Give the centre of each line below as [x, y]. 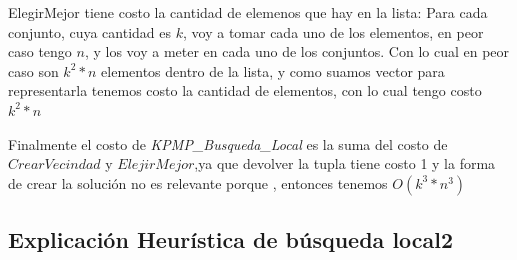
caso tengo [40, 51]
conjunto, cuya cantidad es [90, 31]
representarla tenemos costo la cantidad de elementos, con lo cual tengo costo [245, 90]
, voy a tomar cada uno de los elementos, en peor [333, 31]
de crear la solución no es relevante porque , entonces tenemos [198, 182]
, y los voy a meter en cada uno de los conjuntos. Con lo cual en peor [297, 51]
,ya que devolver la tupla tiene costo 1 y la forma [345, 163]
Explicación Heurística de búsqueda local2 [231, 239]
